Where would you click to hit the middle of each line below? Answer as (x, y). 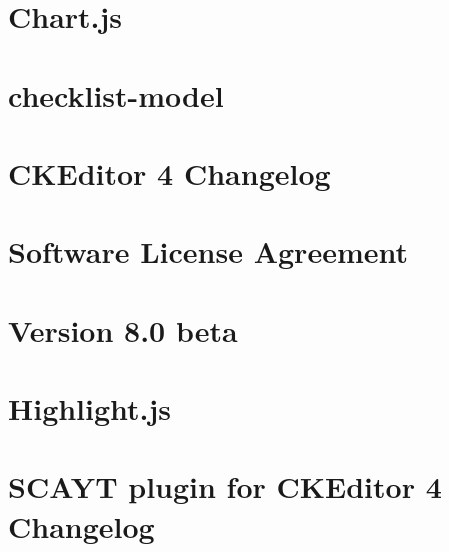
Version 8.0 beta (123, 329)
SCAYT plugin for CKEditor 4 (225, 486)
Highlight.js (90, 408)
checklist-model (116, 94)
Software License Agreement (208, 251)
